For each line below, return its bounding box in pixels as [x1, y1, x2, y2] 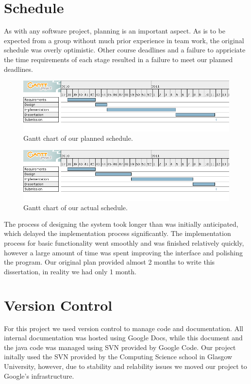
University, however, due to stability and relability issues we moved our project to [4, 361, 247, 371]
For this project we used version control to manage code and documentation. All [4, 323, 243, 333]
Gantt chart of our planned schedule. [23, 133, 133, 143]
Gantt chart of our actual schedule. [23, 202, 128, 213]
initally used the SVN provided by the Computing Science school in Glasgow [4, 351, 233, 362]
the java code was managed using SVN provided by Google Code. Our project [4, 342, 236, 352]
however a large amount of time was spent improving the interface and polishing [4, 247, 243, 257]
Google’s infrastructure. [4, 370, 74, 381]
